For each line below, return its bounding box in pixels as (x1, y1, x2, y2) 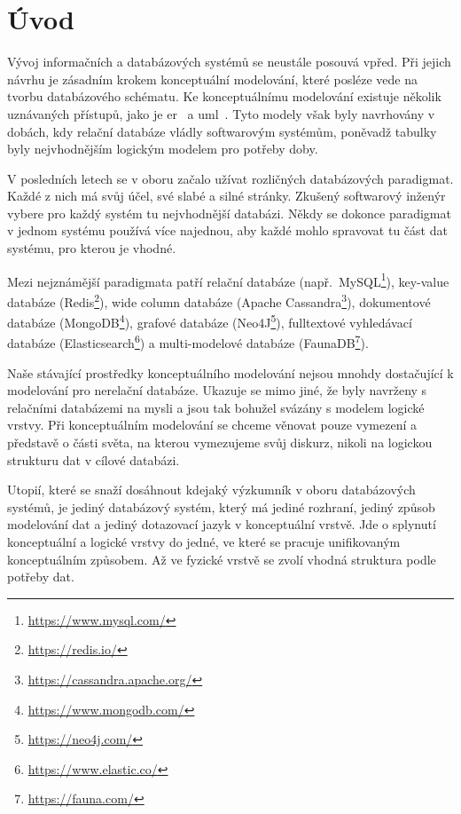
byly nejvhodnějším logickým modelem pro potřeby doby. (7, 139, 318, 158)
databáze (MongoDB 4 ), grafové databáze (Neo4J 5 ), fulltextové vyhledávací (7, 311, 412, 331)
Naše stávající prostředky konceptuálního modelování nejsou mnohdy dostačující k (7, 363, 454, 382)
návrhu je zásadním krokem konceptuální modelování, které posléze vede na (7, 69, 418, 88)
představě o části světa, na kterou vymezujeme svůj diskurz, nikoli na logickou (7, 433, 433, 452)
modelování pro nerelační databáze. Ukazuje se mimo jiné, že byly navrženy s (7, 381, 427, 399)
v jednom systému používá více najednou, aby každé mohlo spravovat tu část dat (7, 221, 448, 240)
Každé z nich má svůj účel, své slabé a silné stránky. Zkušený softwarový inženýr (7, 186, 446, 205)
